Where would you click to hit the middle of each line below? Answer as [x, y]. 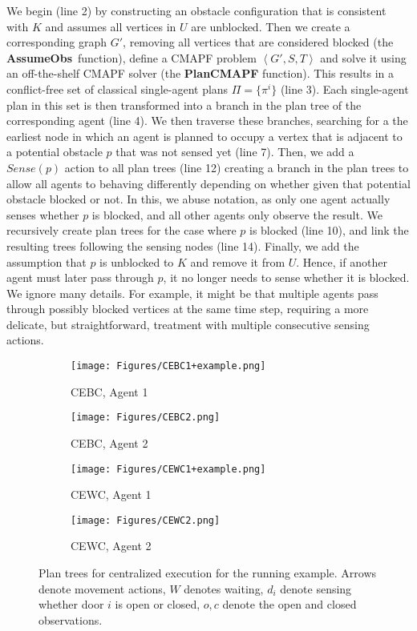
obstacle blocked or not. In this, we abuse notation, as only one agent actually [198, 199]
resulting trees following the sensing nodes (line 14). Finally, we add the [183, 245]
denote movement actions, [102, 588]
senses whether [43, 214]
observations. [71, 619]
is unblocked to [137, 261]
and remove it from [238, 261]
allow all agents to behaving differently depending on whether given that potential [208, 183]
